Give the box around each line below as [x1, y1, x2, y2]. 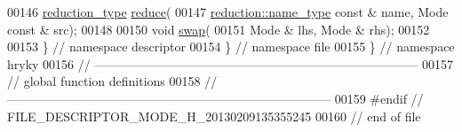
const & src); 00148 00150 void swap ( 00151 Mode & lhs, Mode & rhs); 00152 [7, 19, 430, 38]
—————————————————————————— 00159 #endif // [7, 89, 424, 107]
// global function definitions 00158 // [7, 72, 218, 90]
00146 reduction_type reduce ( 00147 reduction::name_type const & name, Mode [7, 3, 449, 20]
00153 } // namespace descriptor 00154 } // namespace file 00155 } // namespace [7, 37, 455, 56]
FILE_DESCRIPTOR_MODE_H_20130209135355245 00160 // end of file [7, 106, 421, 125]
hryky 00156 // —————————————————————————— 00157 [7, 54, 454, 73]
